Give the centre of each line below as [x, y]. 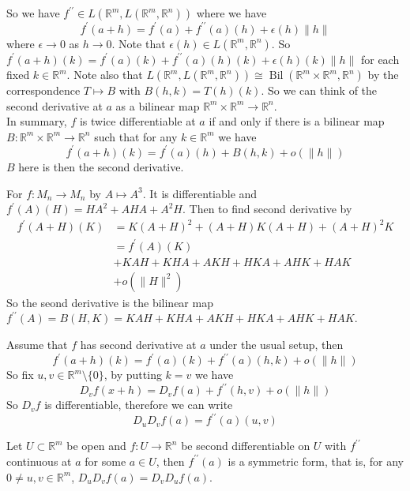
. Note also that [105, 75]
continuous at [39, 461]
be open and [96, 446]
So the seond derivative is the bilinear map [110, 302]
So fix [20, 375]
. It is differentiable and [200, 193]
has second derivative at [138, 345]
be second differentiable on [246, 446]
